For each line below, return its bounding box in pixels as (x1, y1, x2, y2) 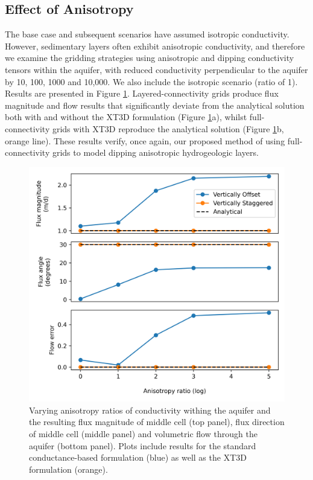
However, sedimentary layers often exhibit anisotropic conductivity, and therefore (5, 39, 305, 52)
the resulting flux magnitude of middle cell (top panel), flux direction (29, 415, 285, 428)
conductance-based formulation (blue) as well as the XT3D (29, 451, 247, 464)
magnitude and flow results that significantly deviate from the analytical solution (5, 98, 305, 111)
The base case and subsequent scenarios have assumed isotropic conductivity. (5, 28, 289, 40)
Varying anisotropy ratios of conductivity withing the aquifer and (29, 403, 271, 416)
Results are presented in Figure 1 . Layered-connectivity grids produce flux (5, 87, 279, 100)
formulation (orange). (29, 462, 108, 475)
